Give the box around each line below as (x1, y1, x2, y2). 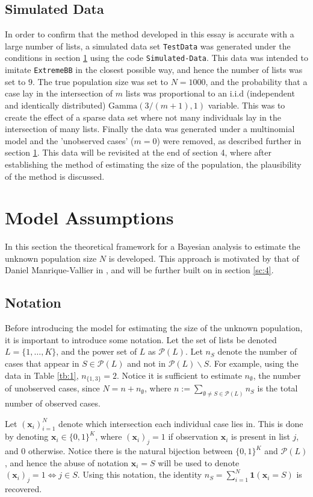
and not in (127, 357, 166, 369)
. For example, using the (209, 357, 299, 369)
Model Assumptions (5, 205, 174, 230)
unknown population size (5, 252, 97, 264)
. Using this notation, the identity (77, 468, 202, 481)
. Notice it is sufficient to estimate (117, 369, 242, 381)
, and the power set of (56, 345, 137, 358)
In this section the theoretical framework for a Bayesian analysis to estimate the (5, 240, 300, 253)
